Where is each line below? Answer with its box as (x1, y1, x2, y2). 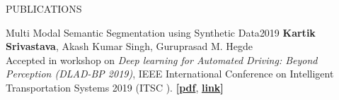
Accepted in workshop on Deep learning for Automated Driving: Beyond (6, 52, 318, 67)
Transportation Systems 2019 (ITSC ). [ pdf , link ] (6, 80, 224, 94)
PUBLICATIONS (6, 1, 82, 15)
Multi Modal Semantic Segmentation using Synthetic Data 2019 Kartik (6, 25, 316, 39)
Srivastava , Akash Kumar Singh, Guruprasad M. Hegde (6, 39, 253, 54)
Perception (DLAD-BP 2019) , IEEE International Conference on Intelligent (6, 66, 334, 81)
